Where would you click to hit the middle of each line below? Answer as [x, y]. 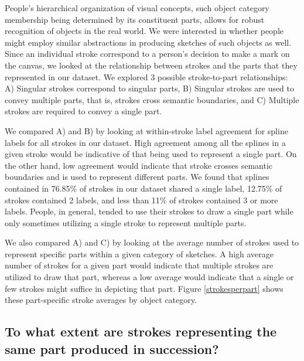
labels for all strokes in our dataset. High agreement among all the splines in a [145, 142]
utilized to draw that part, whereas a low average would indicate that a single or [149, 277]
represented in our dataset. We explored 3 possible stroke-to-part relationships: [146, 76]
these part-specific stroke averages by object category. [101, 300]
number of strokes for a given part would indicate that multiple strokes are [139, 265]
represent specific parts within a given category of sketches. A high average [139, 253]
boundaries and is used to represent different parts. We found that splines [137, 177]
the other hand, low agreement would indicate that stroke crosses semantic [139, 165]
